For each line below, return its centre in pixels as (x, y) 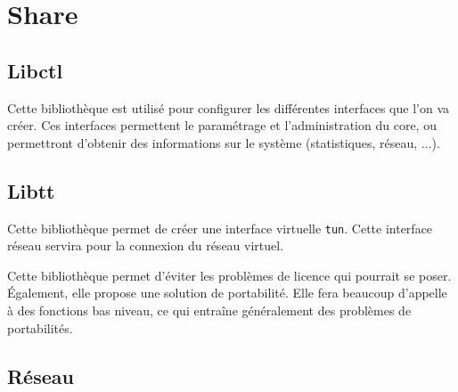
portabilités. (40, 327)
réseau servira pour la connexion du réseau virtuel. (146, 245)
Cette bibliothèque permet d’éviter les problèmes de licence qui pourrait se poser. (229, 275)
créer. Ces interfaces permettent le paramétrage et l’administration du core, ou (222, 125)
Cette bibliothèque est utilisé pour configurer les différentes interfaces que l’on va (229, 107)
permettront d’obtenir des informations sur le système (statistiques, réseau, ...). (224, 142)
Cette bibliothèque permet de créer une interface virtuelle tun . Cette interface (220, 228)
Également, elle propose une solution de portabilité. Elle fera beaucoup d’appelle (227, 293)
